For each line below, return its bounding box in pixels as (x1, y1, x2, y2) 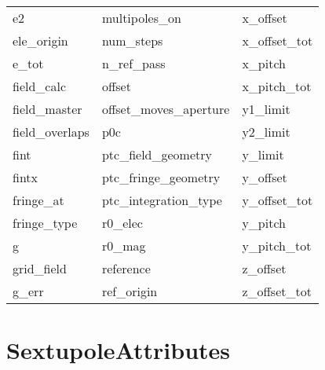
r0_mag (101, 236, 146, 255)
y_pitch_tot (242, 236, 312, 255)
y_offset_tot (242, 191, 313, 209)
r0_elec (101, 214, 143, 232)
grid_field (13, 259, 67, 277)
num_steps (101, 31, 163, 49)
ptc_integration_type (101, 191, 222, 209)
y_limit (242, 145, 284, 163)
